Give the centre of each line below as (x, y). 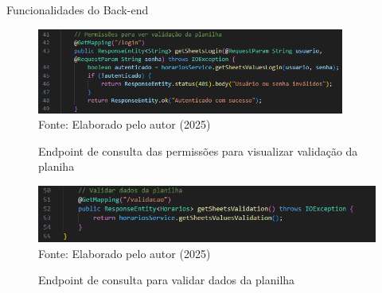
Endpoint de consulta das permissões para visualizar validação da (198, 150)
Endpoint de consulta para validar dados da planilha (167, 280)
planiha (57, 166)
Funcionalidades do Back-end (78, 10)
